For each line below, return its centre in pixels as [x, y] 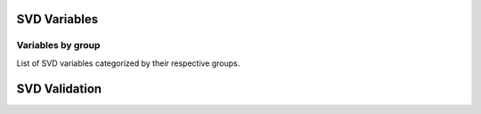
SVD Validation [59, 89]
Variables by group [58, 45]
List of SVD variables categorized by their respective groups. [128, 63]
